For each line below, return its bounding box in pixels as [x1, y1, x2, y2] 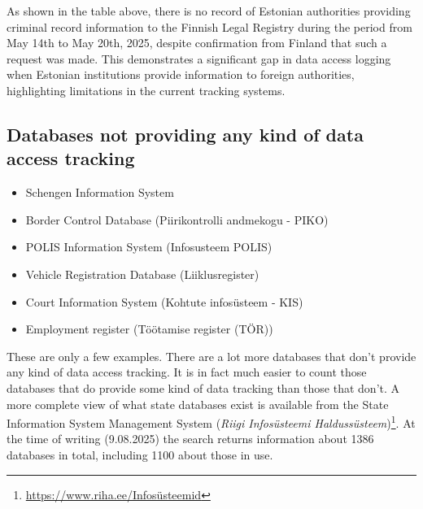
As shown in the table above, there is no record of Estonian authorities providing [7, 2, 411, 19]
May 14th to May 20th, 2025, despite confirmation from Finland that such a [7, 34, 387, 51]
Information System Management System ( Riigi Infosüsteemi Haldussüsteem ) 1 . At [7, 412, 416, 431]
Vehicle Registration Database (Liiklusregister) [25, 265, 259, 282]
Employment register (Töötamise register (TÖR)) [25, 320, 273, 337]
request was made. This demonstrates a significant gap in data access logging [7, 50, 391, 67]
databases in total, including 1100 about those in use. [7, 446, 273, 463]
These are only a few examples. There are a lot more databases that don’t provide [7, 347, 416, 364]
